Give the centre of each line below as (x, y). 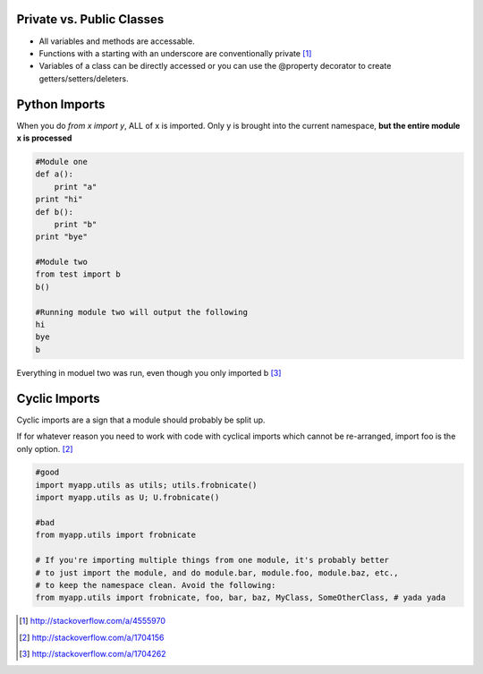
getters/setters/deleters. (84, 78)
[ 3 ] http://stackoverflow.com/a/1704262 (93, 654)
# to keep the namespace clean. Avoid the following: (156, 585)
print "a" (76, 187)
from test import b (78, 274)
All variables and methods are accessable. (117, 41)
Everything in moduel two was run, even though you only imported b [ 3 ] (149, 372)
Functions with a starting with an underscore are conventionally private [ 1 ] (175, 53)
